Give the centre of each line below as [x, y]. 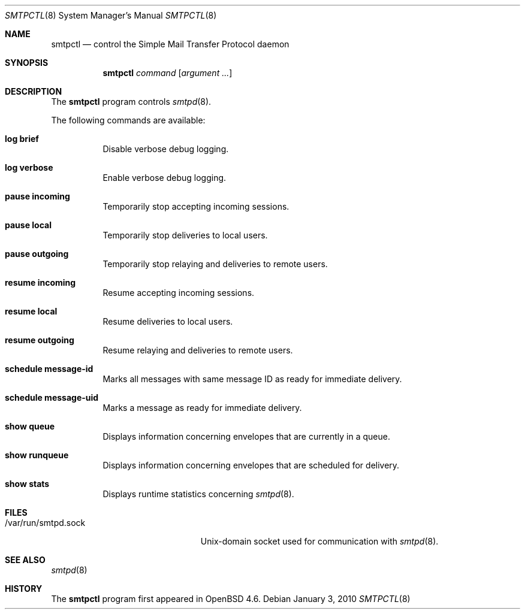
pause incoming [37, 196]
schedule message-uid [52, 397]
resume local [31, 311]
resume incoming [40, 282]
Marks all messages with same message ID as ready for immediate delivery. [252, 379]
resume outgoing [40, 340]
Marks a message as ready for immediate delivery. [202, 408]
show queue [30, 426]
